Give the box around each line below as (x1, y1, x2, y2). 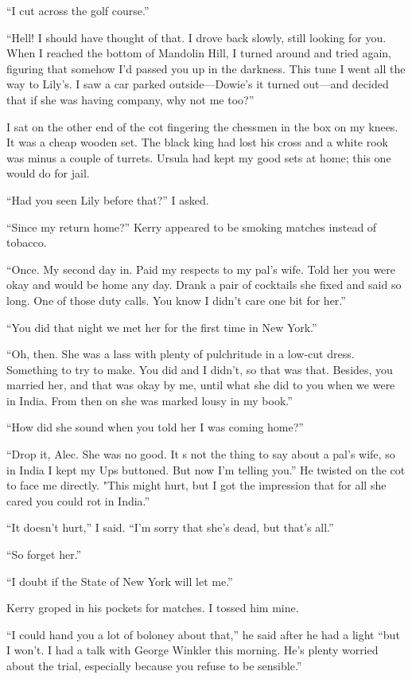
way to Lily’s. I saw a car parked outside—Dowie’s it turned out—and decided (6, 76, 389, 92)
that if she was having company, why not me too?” (6, 91, 255, 107)
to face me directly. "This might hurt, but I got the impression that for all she (6, 477, 387, 494)
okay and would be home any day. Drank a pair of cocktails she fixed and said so (6, 276, 402, 293)
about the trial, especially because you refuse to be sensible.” (6, 658, 302, 673)
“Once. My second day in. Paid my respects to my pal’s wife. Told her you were (6, 260, 396, 277)
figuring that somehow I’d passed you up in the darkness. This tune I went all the (6, 60, 406, 76)
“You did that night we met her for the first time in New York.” (6, 318, 317, 335)
